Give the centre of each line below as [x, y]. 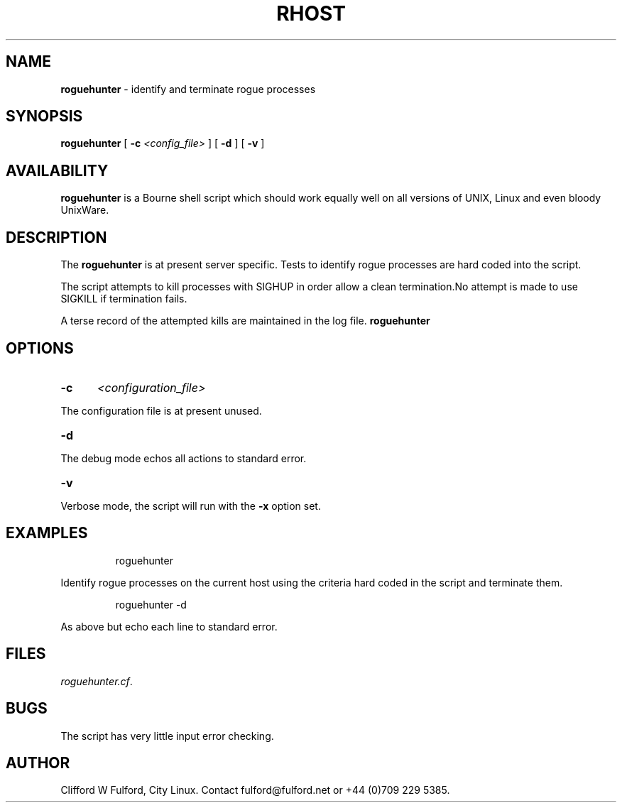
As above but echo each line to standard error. [169, 626]
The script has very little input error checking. [167, 736]
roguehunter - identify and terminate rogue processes [188, 89]
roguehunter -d [151, 604]
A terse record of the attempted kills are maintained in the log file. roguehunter [245, 321]
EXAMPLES [47, 533]
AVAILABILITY [57, 170]
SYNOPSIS [44, 116]
